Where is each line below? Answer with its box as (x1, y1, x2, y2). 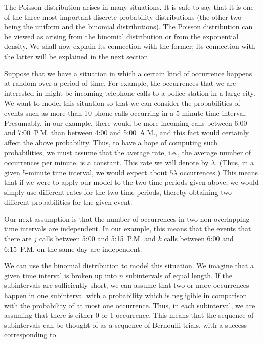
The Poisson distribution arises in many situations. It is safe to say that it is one (4, 2, 254, 12)
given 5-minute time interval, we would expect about (4, 167, 167, 177)
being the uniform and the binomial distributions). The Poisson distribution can (4, 21, 253, 32)
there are (4, 233, 32, 244)
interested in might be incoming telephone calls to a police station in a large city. (4, 87, 255, 98)
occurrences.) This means (180, 167, 258, 177)
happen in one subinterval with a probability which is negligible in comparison (4, 290, 247, 301)
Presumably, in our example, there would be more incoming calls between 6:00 (4, 117, 247, 128)
